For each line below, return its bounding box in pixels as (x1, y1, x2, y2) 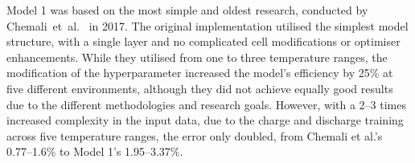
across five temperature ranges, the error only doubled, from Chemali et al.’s (6, 127, 383, 144)
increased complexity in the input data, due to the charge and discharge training (6, 112, 404, 128)
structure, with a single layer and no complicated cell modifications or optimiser (6, 33, 401, 50)
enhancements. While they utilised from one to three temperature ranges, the (6, 48, 388, 65)
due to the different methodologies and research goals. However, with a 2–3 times (6, 96, 407, 112)
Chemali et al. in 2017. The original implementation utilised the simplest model (6, 17, 409, 34)
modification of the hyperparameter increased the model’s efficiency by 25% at (6, 64, 393, 81)
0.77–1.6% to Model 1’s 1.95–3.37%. (6, 143, 183, 160)
